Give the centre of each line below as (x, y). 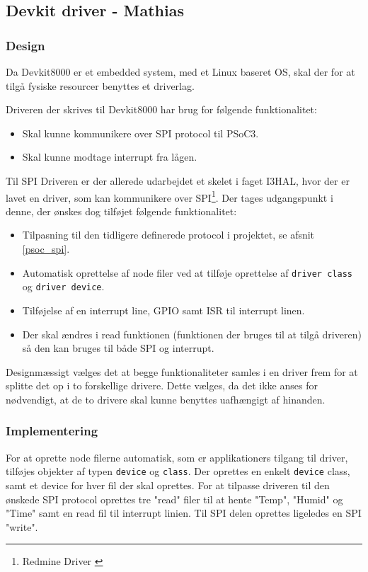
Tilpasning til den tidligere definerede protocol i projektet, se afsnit (168, 235)
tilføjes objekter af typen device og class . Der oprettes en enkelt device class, (178, 471)
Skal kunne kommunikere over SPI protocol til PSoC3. (140, 133)
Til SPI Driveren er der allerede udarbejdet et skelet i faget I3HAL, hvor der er (178, 180)
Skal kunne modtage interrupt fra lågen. (110, 157)
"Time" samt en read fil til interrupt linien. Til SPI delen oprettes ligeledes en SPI (184, 513)
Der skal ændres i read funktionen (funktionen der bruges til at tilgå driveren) (192, 334)
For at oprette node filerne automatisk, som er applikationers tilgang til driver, (177, 457)
